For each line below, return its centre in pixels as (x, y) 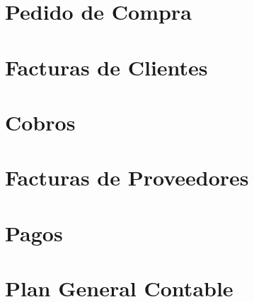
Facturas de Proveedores (127, 177)
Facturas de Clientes (106, 67)
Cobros (40, 122)
